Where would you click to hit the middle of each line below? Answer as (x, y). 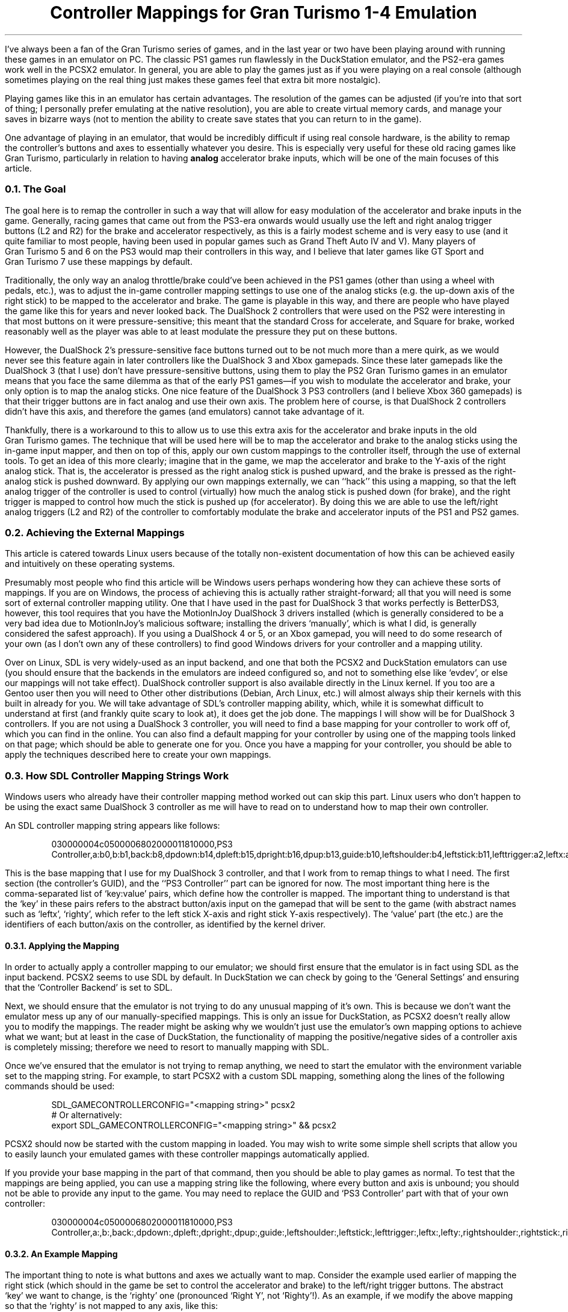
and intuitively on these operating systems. (90, 564)
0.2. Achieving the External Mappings (95, 532)
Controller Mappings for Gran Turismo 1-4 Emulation (264, 13)
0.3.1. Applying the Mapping (62, 945)
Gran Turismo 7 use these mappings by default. (99, 261)
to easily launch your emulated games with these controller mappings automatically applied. (187, 1154)
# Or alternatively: (87, 1115)
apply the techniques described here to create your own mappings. (138, 755)
